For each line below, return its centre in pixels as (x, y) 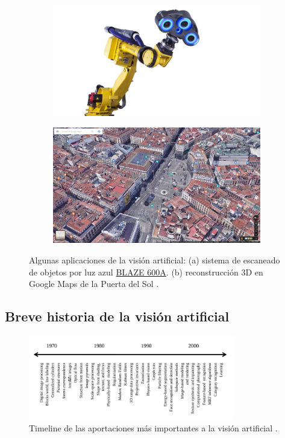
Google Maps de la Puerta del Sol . (94, 284)
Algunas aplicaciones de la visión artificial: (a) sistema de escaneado (155, 260)
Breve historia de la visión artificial (117, 316)
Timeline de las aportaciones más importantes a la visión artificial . (153, 427)
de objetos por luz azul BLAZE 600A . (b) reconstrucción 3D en (146, 272)
